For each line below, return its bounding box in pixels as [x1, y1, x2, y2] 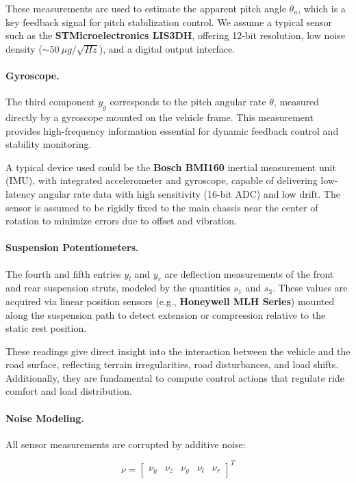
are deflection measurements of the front [164, 266, 334, 280]
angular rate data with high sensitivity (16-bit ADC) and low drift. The [38, 186, 340, 200]
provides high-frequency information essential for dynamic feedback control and [5, 123, 339, 138]
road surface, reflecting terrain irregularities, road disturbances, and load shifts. [5, 357, 339, 371]
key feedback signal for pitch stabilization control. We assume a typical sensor [5, 14, 332, 29]
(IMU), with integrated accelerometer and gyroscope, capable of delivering [5, 173, 318, 187]
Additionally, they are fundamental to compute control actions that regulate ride [5, 370, 344, 384]
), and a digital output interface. [99, 41, 236, 55]
